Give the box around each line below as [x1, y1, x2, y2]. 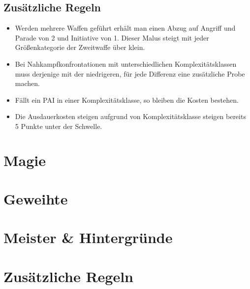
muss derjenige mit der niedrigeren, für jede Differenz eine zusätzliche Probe [15, 68, 245, 79]
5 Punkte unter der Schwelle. [15, 121, 102, 131]
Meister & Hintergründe [3, 227, 173, 248]
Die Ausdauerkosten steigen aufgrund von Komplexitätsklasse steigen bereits [15, 111, 246, 122]
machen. [15, 78, 40, 88]
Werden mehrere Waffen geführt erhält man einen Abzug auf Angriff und [15, 23, 236, 33]
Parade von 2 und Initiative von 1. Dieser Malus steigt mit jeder [15, 32, 209, 42]
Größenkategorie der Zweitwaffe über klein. [15, 42, 145, 52]
